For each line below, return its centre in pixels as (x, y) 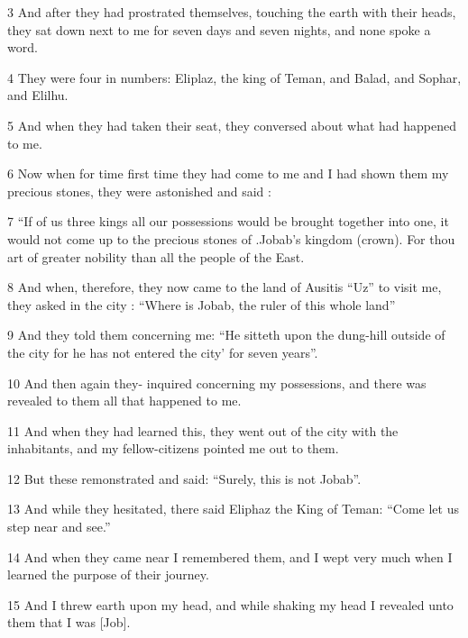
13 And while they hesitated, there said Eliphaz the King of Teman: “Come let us (233, 509)
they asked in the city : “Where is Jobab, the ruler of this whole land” (202, 304)
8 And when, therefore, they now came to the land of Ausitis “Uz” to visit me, (225, 287)
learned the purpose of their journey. (108, 574)
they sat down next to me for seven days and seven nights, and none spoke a (219, 29)
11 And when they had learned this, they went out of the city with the (203, 430)
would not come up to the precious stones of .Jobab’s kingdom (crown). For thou (231, 238)
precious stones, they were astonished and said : (139, 191)
